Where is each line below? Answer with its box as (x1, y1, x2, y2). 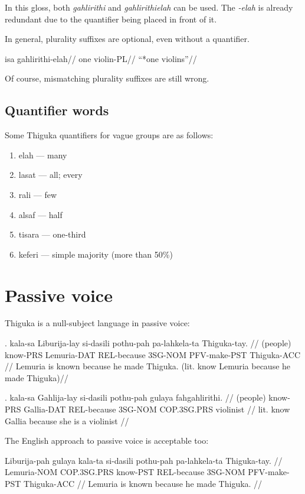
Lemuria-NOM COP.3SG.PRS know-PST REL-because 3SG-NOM (5, 466, 245, 478)
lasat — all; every (18, 168, 83, 181)
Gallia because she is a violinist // (5, 414, 129, 427)
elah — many (18, 148, 67, 161)
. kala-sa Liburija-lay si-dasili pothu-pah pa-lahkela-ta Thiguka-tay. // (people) (5, 337, 291, 349)
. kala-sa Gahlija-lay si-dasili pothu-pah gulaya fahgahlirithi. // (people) (5, 391, 266, 404)
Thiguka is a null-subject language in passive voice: (5, 317, 190, 329)
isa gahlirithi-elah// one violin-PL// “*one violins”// (5, 52, 197, 64)
